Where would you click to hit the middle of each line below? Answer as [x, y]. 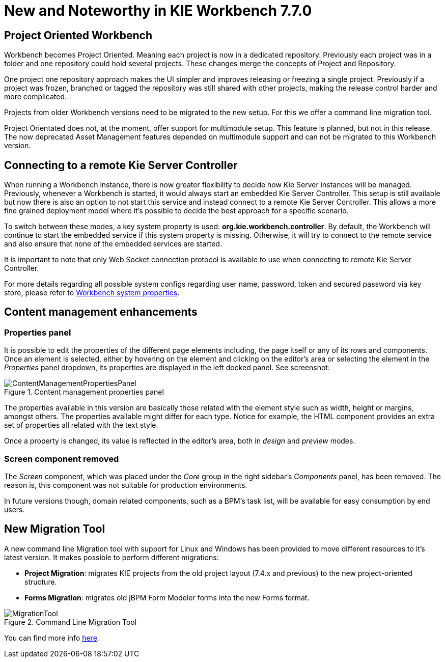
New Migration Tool [55, 529]
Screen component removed [62, 459]
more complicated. [36, 97]
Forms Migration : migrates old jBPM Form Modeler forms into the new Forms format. [167, 597]
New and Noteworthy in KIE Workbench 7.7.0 [158, 11]
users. [15, 509]
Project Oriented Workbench [78, 35]
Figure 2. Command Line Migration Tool [71, 622]
